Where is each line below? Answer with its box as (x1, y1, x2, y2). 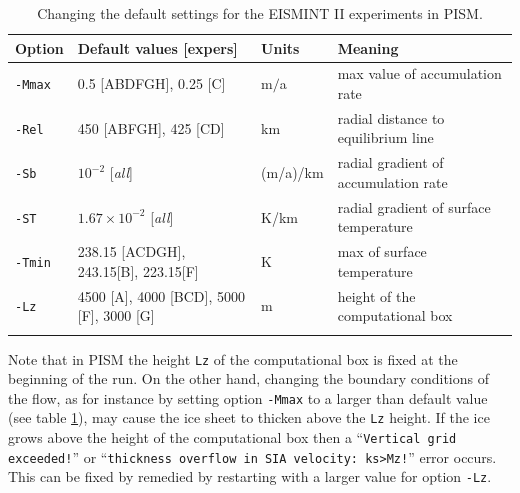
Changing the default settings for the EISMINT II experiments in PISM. (37, 3, 483, 23)
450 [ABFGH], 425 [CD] (77, 117, 225, 138)
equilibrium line (337, 127, 434, 148)
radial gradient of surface (337, 196, 491, 217)
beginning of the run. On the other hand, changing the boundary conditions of (8, 368, 489, 389)
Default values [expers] (77, 37, 238, 58)
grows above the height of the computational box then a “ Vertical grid (8, 427, 457, 448)
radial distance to (337, 107, 445, 128)
